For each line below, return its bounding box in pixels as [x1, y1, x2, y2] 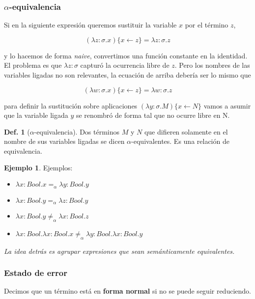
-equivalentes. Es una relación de [131, 136, 229, 146]
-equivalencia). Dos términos [34, 126, 120, 136]
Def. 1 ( [4, 126, 30, 136]
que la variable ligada [4, 110, 68, 120]
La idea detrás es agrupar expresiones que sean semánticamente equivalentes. [4, 245, 235, 256]
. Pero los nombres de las [174, 60, 250, 70]
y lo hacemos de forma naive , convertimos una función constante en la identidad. [4, 50, 248, 60]
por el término [185, 20, 228, 30]
